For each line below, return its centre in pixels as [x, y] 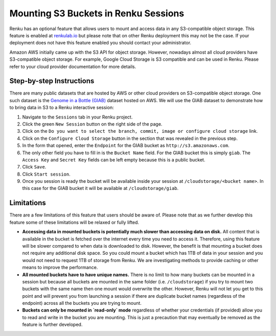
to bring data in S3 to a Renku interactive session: [62, 108]
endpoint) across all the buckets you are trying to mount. [82, 303]
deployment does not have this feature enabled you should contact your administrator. [100, 43]
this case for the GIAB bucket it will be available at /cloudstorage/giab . [100, 188]
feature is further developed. [52, 325]
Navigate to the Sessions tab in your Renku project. [77, 117]
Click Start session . [47, 174]
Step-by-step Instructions [52, 81]
